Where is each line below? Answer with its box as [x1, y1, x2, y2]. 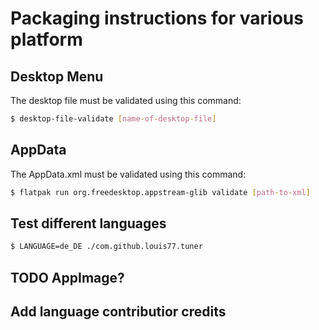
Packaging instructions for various [10, 7, 304, 30]
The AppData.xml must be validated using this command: [10, 168, 247, 180]
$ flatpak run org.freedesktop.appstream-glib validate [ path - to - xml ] [10, 187, 311, 197]
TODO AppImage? [10, 269, 125, 286]
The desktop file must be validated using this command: [10, 95, 242, 106]
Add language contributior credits [10, 303, 227, 321]
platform [10, 28, 83, 51]
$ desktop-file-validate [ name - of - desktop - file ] [10, 114, 217, 124]
